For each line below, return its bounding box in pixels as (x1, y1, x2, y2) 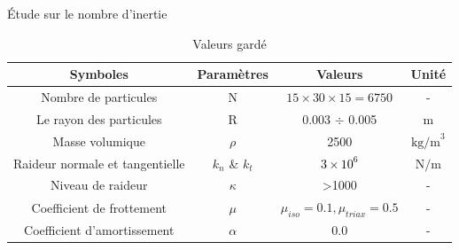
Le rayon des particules (35, 109, 162, 128)
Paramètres (197, 65, 268, 83)
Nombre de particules (41, 88, 158, 106)
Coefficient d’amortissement (24, 221, 175, 239)
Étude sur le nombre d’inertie (7, 4, 167, 22)
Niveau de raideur (51, 176, 148, 194)
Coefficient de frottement (31, 198, 167, 216)
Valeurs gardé (192, 34, 267, 52)
